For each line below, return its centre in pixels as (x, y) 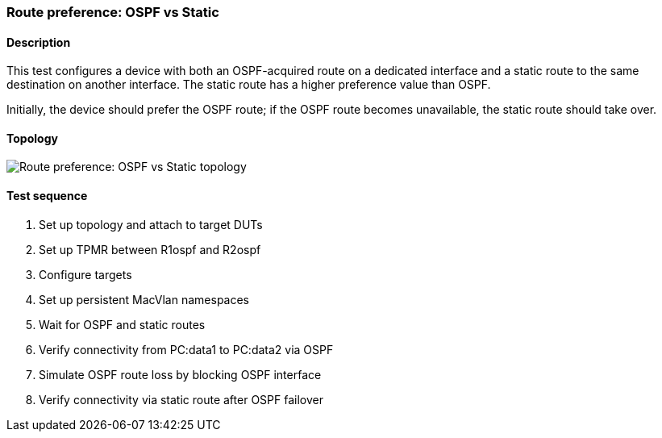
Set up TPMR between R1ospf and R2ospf (150, 249)
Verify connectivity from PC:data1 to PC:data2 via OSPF (186, 349)
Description (39, 42)
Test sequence (47, 196)
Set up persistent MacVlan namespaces (144, 299)
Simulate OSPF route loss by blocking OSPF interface (180, 374)
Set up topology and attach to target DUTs (151, 224)
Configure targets (85, 274)
